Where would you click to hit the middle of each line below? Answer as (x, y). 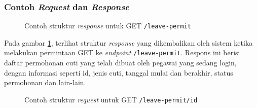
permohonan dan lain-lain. (45, 82)
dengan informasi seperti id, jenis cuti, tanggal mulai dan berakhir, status (119, 72)
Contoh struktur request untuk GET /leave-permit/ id (111, 99)
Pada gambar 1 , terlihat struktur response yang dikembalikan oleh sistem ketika (128, 42)
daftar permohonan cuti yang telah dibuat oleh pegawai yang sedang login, (120, 63)
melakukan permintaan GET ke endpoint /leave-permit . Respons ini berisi (122, 52)
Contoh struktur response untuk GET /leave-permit (108, 26)
